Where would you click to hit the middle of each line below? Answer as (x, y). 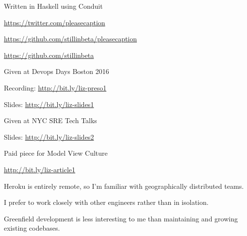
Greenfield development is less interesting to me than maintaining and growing (121, 218)
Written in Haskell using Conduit (53, 6)
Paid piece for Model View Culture (56, 153)
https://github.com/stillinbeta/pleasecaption (71, 39)
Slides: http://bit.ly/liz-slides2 (49, 136)
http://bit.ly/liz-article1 (40, 169)
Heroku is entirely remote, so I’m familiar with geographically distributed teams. (124, 186)
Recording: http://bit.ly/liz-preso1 (55, 87)
